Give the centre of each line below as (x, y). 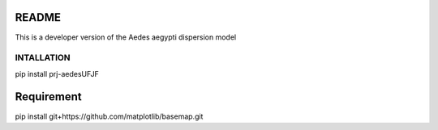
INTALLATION (43, 58)
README (38, 17)
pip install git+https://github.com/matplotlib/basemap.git (109, 116)
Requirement (49, 97)
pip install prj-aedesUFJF (57, 73)
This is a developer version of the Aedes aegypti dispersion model (126, 37)
